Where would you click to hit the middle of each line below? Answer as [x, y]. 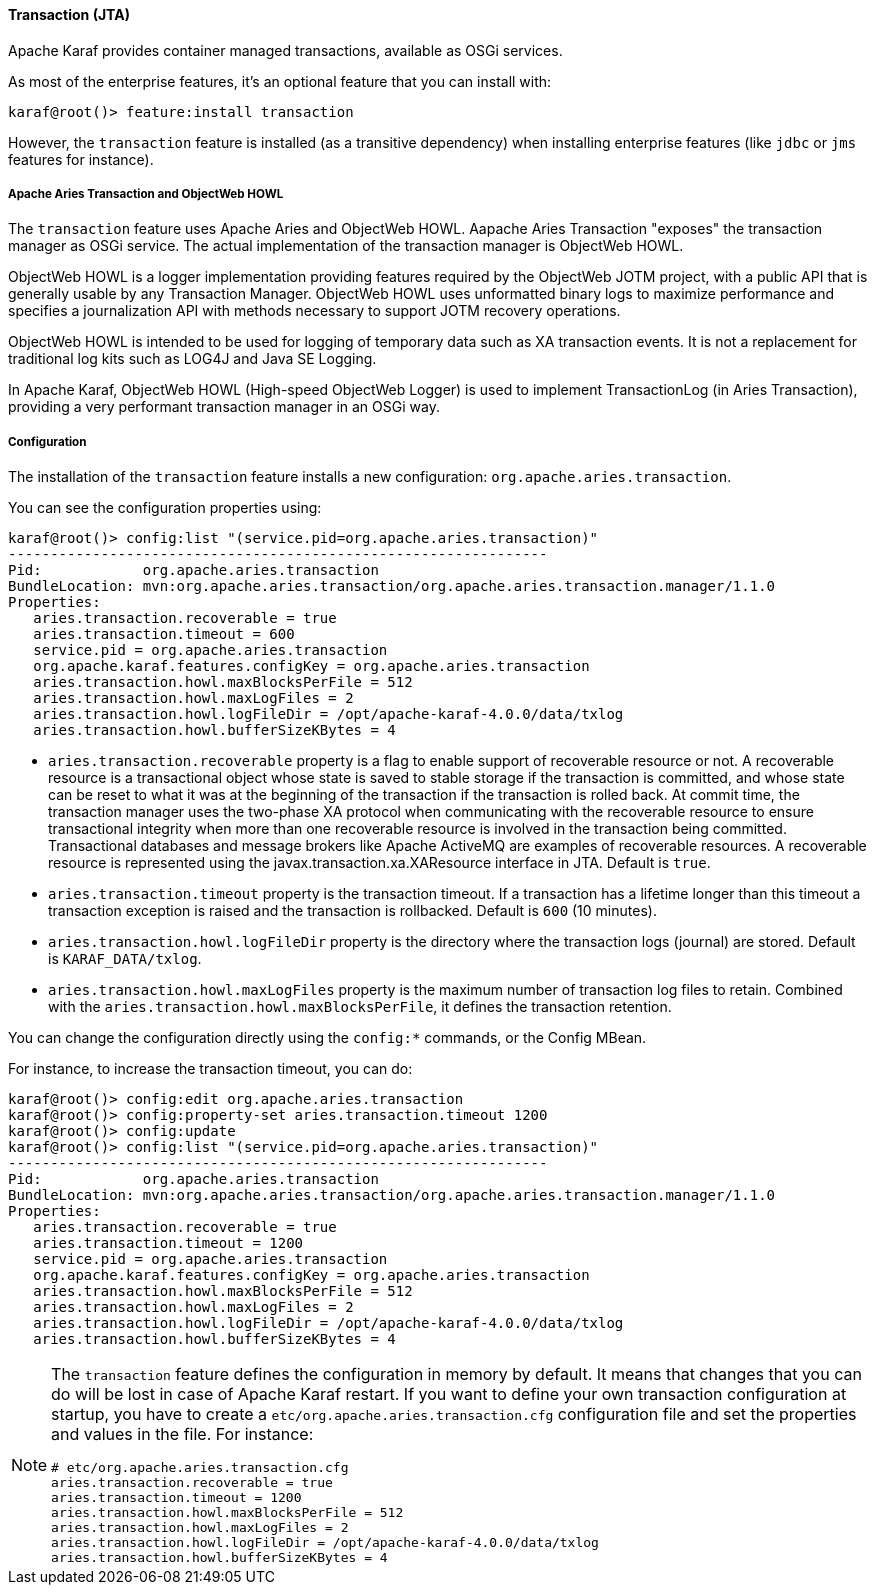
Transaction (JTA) [69, 14]
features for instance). [81, 159]
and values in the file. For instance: [182, 1434]
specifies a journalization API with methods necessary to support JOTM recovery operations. [314, 311]
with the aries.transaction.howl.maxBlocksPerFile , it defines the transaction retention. [360, 1007]
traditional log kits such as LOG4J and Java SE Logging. [192, 359]
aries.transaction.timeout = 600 [164, 634]
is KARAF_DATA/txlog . [125, 959]
